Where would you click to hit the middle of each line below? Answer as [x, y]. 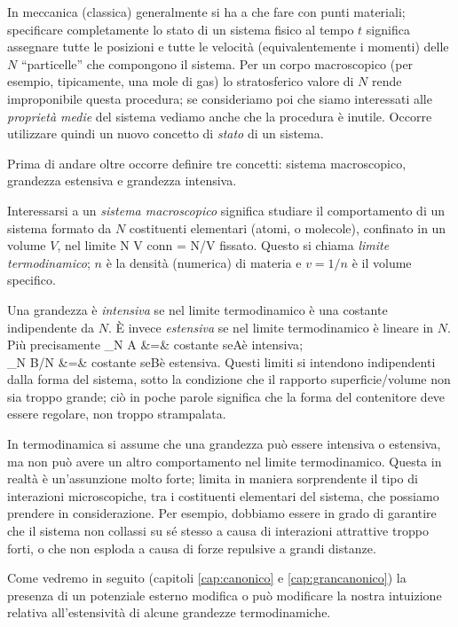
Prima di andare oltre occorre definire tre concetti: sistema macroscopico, [207, 163]
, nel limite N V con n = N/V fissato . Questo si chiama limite [223, 245]
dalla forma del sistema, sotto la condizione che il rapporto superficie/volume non [229, 379]
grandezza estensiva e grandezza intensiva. [122, 180]
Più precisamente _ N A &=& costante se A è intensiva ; [155, 345]
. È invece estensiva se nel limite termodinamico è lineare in [271, 327]
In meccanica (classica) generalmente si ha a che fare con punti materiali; [206, 12]
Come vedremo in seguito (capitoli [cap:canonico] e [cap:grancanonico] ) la [207, 578]
